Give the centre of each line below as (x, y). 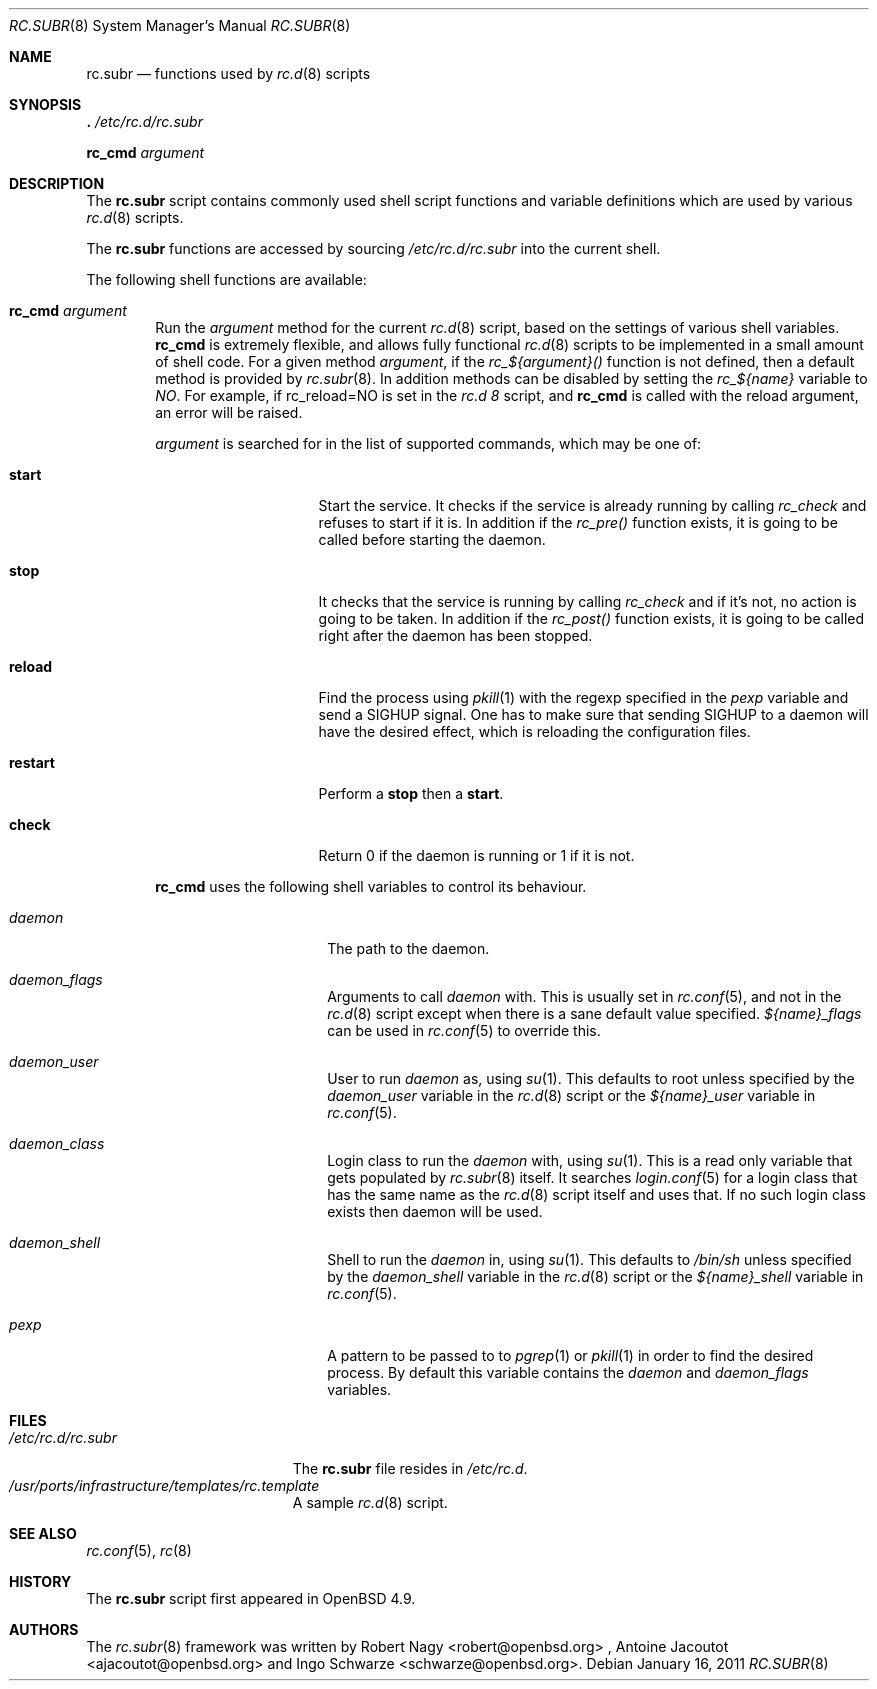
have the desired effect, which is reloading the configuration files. (534, 731)
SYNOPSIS (45, 104)
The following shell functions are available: (226, 279)
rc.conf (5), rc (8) (139, 1550)
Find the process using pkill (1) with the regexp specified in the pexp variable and (583, 697)
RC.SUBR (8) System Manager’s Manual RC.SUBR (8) (180, 25)
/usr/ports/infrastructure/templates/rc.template (164, 1485)
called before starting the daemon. (432, 539)
